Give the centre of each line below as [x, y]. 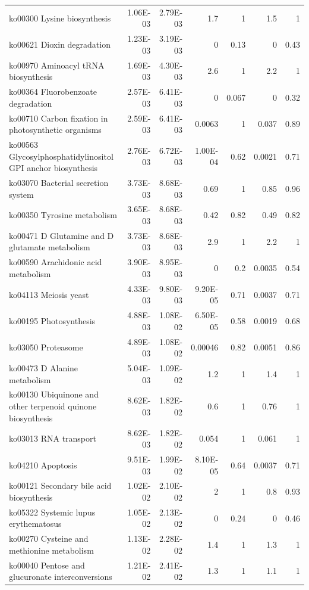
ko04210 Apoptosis [43, 465]
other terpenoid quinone [53, 406]
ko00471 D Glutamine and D [62, 235]
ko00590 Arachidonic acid [56, 262]
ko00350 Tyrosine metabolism [63, 215]
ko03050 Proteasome [46, 347]
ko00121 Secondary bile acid [60, 485]
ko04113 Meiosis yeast [49, 294]
